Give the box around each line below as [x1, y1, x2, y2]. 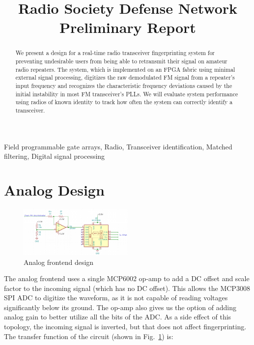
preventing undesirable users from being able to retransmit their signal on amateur [15, 57, 227, 65]
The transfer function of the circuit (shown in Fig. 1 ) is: [4, 331, 173, 341]
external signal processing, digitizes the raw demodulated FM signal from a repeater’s [15, 73, 235, 82]
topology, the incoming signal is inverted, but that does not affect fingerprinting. [4, 321, 247, 332]
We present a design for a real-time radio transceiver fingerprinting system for [15, 49, 215, 57]
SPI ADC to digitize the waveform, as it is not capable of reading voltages [4, 292, 228, 303]
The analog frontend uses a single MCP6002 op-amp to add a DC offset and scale [4, 273, 250, 284]
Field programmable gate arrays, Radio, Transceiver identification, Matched [4, 141, 232, 151]
